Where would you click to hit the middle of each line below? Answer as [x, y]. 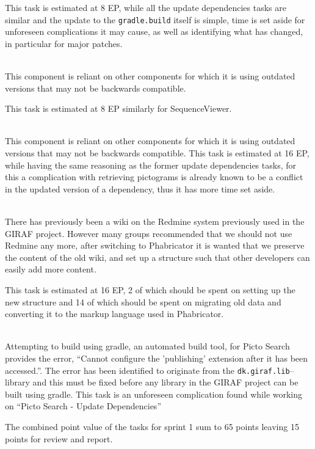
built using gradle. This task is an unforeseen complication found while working [154, 394]
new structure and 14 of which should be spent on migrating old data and [143, 301]
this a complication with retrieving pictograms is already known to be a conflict [154, 177]
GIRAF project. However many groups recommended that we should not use [149, 233]
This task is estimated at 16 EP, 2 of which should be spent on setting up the [150, 289]
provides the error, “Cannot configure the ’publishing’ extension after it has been [157, 358]
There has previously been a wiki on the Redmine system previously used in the [155, 221]
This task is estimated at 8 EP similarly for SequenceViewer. [118, 108]
